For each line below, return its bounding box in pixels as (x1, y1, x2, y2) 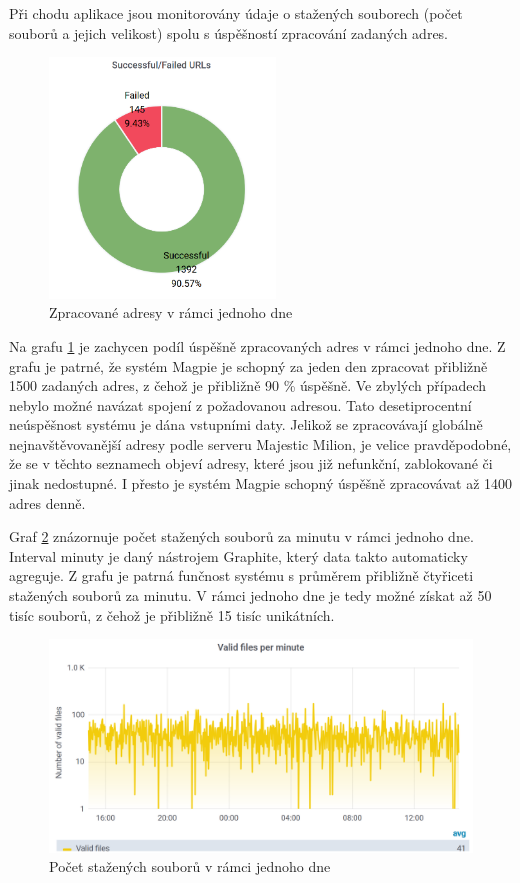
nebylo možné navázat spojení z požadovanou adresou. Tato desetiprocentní (9, 394, 472, 415)
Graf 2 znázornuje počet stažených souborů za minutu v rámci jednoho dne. (9, 526, 474, 547)
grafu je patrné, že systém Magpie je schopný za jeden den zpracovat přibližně (9, 355, 488, 376)
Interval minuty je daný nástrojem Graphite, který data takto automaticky (9, 545, 468, 566)
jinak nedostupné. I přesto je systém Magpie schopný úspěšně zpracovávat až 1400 (9, 473, 513, 494)
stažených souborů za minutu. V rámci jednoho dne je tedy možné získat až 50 (9, 585, 492, 606)
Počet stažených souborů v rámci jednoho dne (49, 856, 331, 877)
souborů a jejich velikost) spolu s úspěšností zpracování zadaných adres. (9, 22, 449, 43)
